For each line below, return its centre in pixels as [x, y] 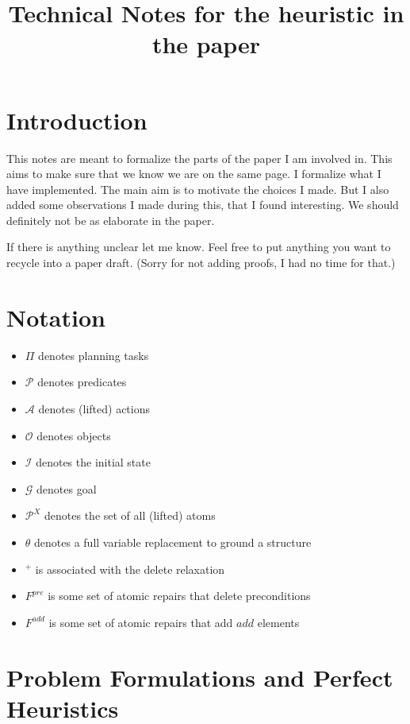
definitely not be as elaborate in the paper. [111, 220]
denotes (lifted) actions [94, 408]
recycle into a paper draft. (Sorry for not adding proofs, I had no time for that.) [201, 263]
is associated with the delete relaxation [130, 569]
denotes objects [74, 435]
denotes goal [67, 488]
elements [278, 622]
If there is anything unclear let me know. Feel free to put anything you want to [199, 247]
